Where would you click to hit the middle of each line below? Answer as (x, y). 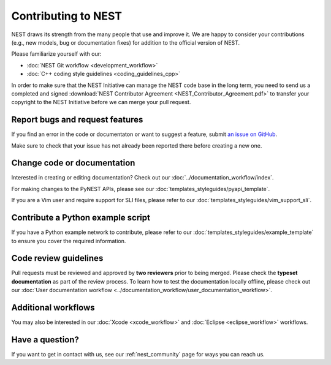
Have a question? (45, 340)
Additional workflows (53, 308)
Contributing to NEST (67, 16)
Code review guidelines (57, 258)
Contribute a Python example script (81, 218)
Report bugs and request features (77, 120)
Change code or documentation (73, 163)
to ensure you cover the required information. (69, 241)
